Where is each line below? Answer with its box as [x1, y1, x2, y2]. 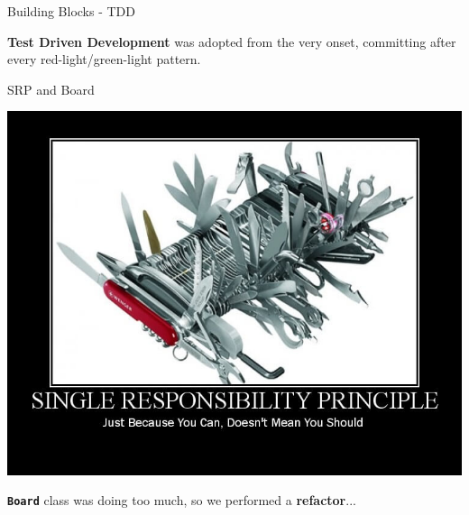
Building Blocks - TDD [7, 2, 136, 20]
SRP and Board [7, 79, 95, 98]
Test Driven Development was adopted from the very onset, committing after [7, 32, 456, 51]
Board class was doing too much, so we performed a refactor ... [7, 491, 356, 510]
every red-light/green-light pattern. [7, 50, 201, 69]
